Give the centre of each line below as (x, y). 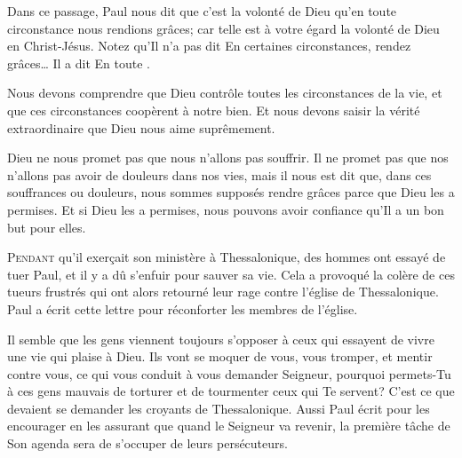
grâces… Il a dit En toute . (79, 63)
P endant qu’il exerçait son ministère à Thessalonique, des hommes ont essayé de (227, 257)
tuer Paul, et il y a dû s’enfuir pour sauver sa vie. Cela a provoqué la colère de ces (231, 274)
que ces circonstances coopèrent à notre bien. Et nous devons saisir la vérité (214, 110)
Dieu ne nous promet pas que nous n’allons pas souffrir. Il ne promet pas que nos (228, 158)
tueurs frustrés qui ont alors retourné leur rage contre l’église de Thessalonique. (223, 292)
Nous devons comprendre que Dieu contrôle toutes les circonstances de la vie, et (225, 93)
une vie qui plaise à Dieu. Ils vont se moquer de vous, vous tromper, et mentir (220, 356)
